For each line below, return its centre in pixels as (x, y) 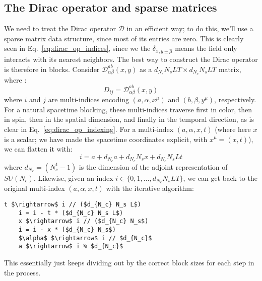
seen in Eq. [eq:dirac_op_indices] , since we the (77, 48)
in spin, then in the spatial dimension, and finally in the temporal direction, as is (129, 119)
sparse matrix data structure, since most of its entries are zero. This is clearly (124, 38)
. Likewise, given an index (73, 178)
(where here (233, 129)
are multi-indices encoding (89, 99)
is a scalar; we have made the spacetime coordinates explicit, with (106, 139)
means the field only (206, 48)
